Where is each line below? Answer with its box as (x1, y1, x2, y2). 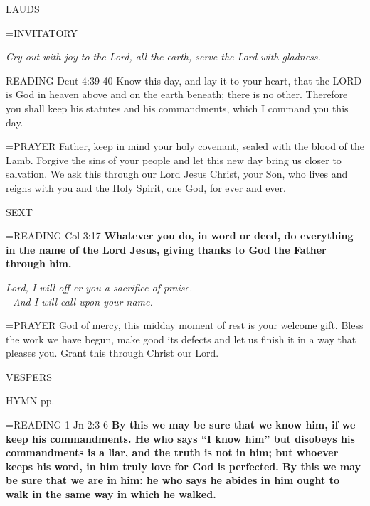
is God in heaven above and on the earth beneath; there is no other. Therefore (6, 87, 348, 102)
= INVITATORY (6, 25, 78, 40)
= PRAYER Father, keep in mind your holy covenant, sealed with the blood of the (6, 139, 365, 154)
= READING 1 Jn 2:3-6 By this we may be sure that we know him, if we (6, 417, 356, 432)
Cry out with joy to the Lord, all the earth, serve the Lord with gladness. (6, 49, 321, 64)
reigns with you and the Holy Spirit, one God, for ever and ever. (6, 180, 286, 195)
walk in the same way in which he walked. (6, 487, 216, 502)
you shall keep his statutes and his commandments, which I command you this (6, 100, 349, 115)
